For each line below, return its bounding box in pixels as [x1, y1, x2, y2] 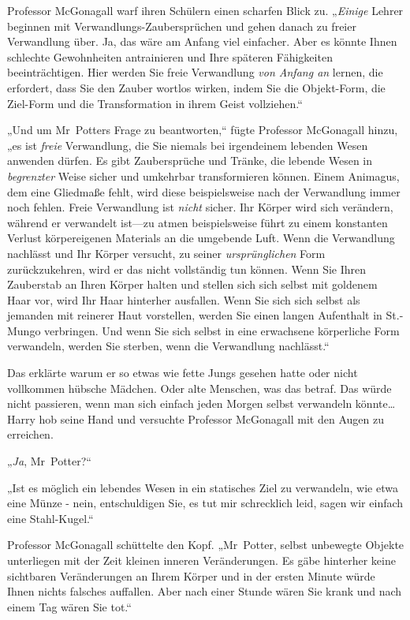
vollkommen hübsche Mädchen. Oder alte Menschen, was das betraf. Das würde [7, 379, 392, 396]
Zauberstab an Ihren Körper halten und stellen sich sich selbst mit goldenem [7, 276, 378, 293]
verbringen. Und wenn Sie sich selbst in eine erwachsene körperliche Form [44, 322, 400, 338]
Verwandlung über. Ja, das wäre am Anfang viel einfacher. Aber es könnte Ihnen [7, 33, 397, 50]
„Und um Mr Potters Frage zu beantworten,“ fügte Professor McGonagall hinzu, [7, 121, 398, 138]
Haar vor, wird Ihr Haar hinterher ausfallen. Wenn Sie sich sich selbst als [7, 291, 360, 308]
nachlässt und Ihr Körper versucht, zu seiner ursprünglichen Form [7, 245, 326, 261]
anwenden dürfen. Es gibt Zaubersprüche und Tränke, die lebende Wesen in [7, 152, 373, 169]
